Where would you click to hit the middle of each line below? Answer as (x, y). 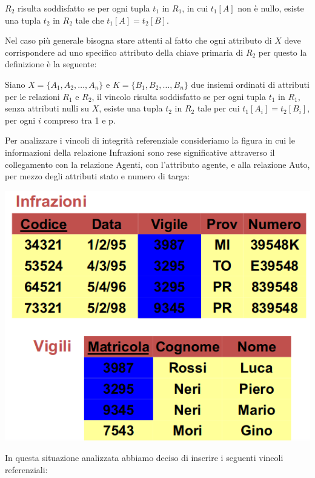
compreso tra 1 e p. (80, 120)
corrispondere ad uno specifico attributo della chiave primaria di (124, 52)
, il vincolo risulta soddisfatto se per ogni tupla (179, 96)
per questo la (283, 52)
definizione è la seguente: (51, 64)
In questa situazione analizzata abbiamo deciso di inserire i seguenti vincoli (144, 457)
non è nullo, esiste (271, 8)
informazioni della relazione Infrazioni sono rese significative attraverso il (140, 152)
